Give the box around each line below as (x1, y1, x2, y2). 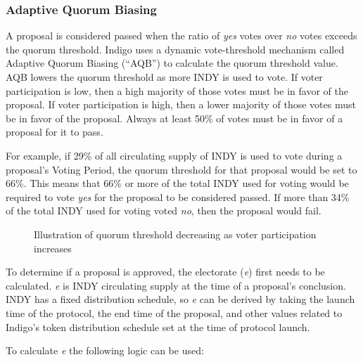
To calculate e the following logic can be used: (6, 343, 204, 358)
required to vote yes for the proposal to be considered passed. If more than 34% (6, 189, 350, 204)
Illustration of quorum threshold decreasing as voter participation (34, 226, 317, 241)
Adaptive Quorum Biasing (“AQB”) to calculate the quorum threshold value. (6, 56, 338, 70)
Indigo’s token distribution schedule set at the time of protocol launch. (6, 319, 310, 334)
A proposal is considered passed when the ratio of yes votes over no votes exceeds (6, 28, 357, 43)
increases (34, 240, 72, 255)
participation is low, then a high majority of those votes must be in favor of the (6, 83, 348, 98)
